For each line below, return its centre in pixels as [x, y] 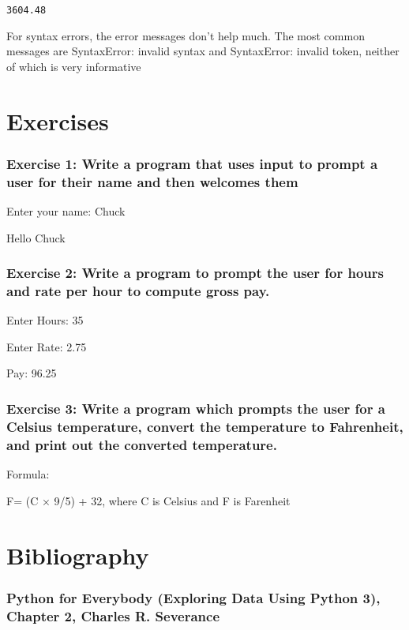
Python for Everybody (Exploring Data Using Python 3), [193, 597]
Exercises [58, 120]
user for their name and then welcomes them [152, 181]
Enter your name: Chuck [66, 210]
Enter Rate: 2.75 [47, 346]
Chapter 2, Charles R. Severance [113, 615]
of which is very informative [74, 66]
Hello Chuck [36, 237]
